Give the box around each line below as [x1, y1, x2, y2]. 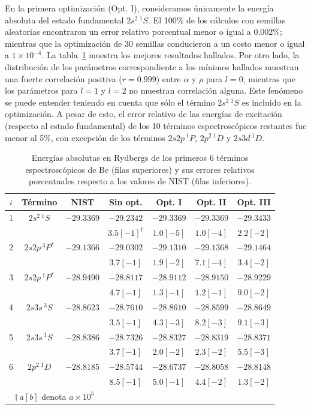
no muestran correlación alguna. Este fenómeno [129, 84, 303, 97]
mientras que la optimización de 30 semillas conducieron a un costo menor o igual [5, 37, 305, 49]
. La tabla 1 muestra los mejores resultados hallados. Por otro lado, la [41, 49, 300, 61]
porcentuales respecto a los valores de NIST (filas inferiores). [28, 175, 252, 187]
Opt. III [237, 195, 271, 208]
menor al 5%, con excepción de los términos [5, 131, 165, 143]
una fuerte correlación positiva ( [5, 72, 122, 85]
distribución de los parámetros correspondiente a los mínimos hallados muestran [5, 60, 299, 73]
